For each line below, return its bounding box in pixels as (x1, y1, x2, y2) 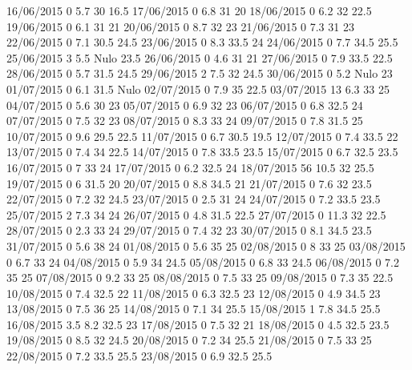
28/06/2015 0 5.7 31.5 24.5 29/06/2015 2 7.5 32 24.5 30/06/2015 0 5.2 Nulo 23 (6, 65, 393, 82)
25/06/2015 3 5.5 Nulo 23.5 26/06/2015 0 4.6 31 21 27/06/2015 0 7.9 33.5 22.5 (6, 49, 393, 66)
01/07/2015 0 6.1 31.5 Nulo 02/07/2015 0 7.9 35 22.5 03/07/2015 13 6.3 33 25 (6, 80, 390, 97)
